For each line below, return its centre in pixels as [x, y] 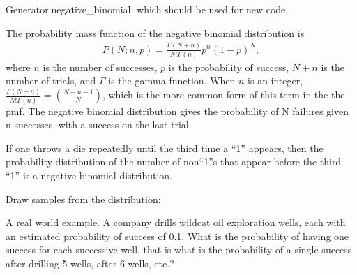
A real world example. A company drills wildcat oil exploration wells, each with [176, 222]
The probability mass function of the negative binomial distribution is [155, 32]
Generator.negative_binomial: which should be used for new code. [147, 9]
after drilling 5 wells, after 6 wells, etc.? [90, 263]
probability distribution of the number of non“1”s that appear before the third [174, 162]
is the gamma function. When [172, 81]
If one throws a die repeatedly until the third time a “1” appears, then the [165, 148]
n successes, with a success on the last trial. [99, 125]
